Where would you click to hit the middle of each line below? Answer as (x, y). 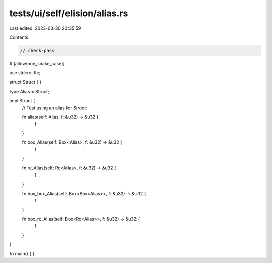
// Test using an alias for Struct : (54, 108)
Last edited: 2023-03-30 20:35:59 (45, 28)
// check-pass (37, 51)
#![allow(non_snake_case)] (37, 63)
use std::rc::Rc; (25, 73)
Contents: (19, 37)
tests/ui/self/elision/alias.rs (69, 13)
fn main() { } (22, 253)
